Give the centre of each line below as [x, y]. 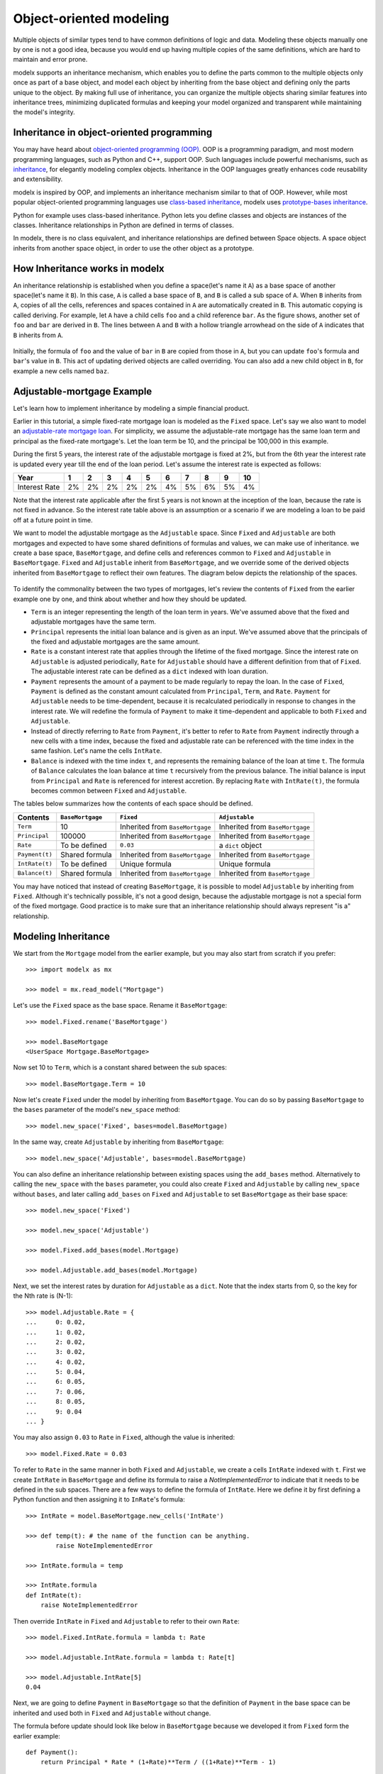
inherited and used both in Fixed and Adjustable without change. [112, 1713]
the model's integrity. [44, 112]
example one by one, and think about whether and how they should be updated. [130, 599]
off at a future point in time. [53, 520]
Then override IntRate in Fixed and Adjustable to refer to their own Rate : [127, 1621]
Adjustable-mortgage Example [83, 391]
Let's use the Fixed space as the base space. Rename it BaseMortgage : [120, 1006]
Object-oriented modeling [91, 18]
